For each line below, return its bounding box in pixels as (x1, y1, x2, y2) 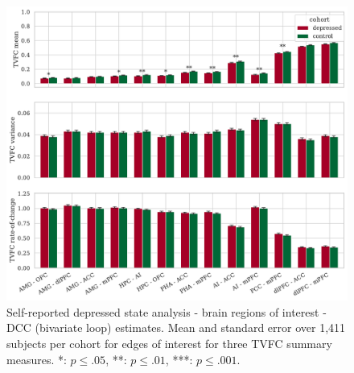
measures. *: (6, 350, 67, 367)
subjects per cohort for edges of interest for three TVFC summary (6, 334, 332, 351)
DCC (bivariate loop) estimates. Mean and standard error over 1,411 (6, 319, 346, 336)
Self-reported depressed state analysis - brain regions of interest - (6, 303, 327, 320)
